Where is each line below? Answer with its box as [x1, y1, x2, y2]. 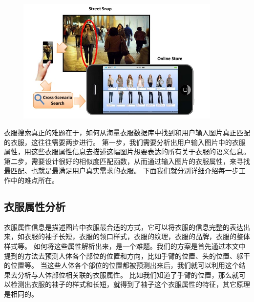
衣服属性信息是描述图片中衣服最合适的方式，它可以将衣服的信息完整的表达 [4, 221, 243, 232]
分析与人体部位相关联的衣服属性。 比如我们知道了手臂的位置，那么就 [17, 269, 239, 280]
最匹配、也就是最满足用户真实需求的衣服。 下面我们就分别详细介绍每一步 [4, 165, 239, 176]
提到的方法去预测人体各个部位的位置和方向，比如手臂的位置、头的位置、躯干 [4, 250, 250, 261]
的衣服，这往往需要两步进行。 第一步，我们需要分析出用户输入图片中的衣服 [4, 137, 246, 147]
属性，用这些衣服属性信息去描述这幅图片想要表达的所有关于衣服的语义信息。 [4, 146, 250, 157]
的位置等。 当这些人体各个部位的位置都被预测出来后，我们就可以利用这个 [4, 260, 239, 270]
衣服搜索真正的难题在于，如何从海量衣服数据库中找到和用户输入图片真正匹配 [4, 127, 250, 138]
